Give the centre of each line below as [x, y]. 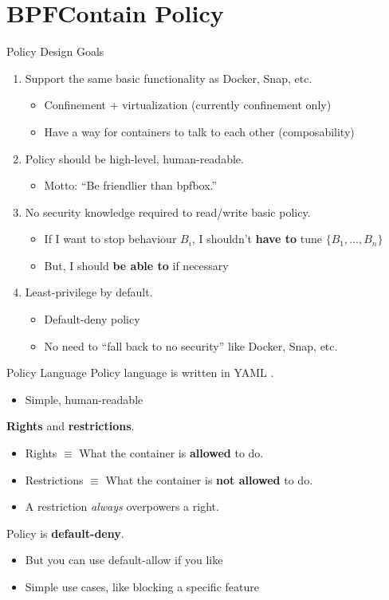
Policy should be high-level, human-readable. [134, 158]
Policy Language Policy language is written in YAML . [140, 373]
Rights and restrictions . [71, 426]
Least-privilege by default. [89, 292]
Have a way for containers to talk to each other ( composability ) [199, 131]
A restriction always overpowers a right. [122, 506]
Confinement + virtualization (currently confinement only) [188, 105]
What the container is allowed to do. [171, 453]
